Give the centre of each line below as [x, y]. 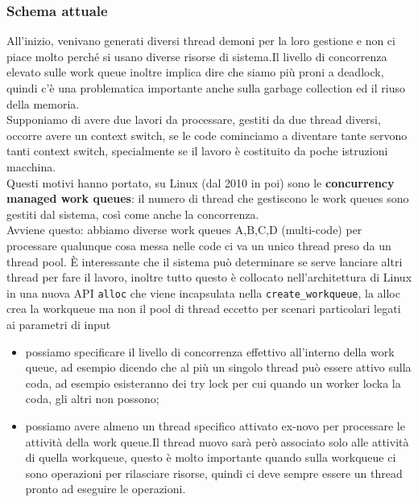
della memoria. [43, 103]
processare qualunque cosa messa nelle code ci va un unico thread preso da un [199, 245]
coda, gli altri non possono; [92, 399]
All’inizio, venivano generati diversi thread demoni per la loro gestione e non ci [201, 41]
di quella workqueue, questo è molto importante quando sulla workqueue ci [211, 457]
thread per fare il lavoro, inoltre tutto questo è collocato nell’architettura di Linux [209, 277]
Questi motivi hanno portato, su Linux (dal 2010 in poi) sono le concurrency [201, 182]
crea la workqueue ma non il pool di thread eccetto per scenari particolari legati [204, 309]
